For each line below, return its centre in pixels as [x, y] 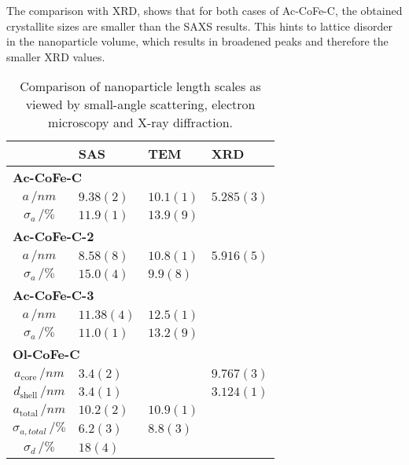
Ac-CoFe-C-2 [53, 236]
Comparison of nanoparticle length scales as [140, 86]
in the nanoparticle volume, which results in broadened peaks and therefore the [197, 41]
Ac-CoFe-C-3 [53, 295]
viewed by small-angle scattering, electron [140, 104]
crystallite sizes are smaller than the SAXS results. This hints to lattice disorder [199, 26]
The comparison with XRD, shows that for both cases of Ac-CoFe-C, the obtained [204, 10]
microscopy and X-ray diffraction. [141, 123]
